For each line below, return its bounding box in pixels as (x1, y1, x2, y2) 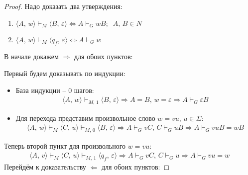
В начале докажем (4, 51, 59, 62)
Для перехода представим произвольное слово (15, 112, 155, 123)
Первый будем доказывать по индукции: (4, 68, 125, 78)
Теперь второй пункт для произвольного (4, 140, 126, 151)
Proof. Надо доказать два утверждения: (4, 1, 123, 11)
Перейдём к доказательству (4, 162, 86, 172)
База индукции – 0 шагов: (15, 85, 94, 95)
